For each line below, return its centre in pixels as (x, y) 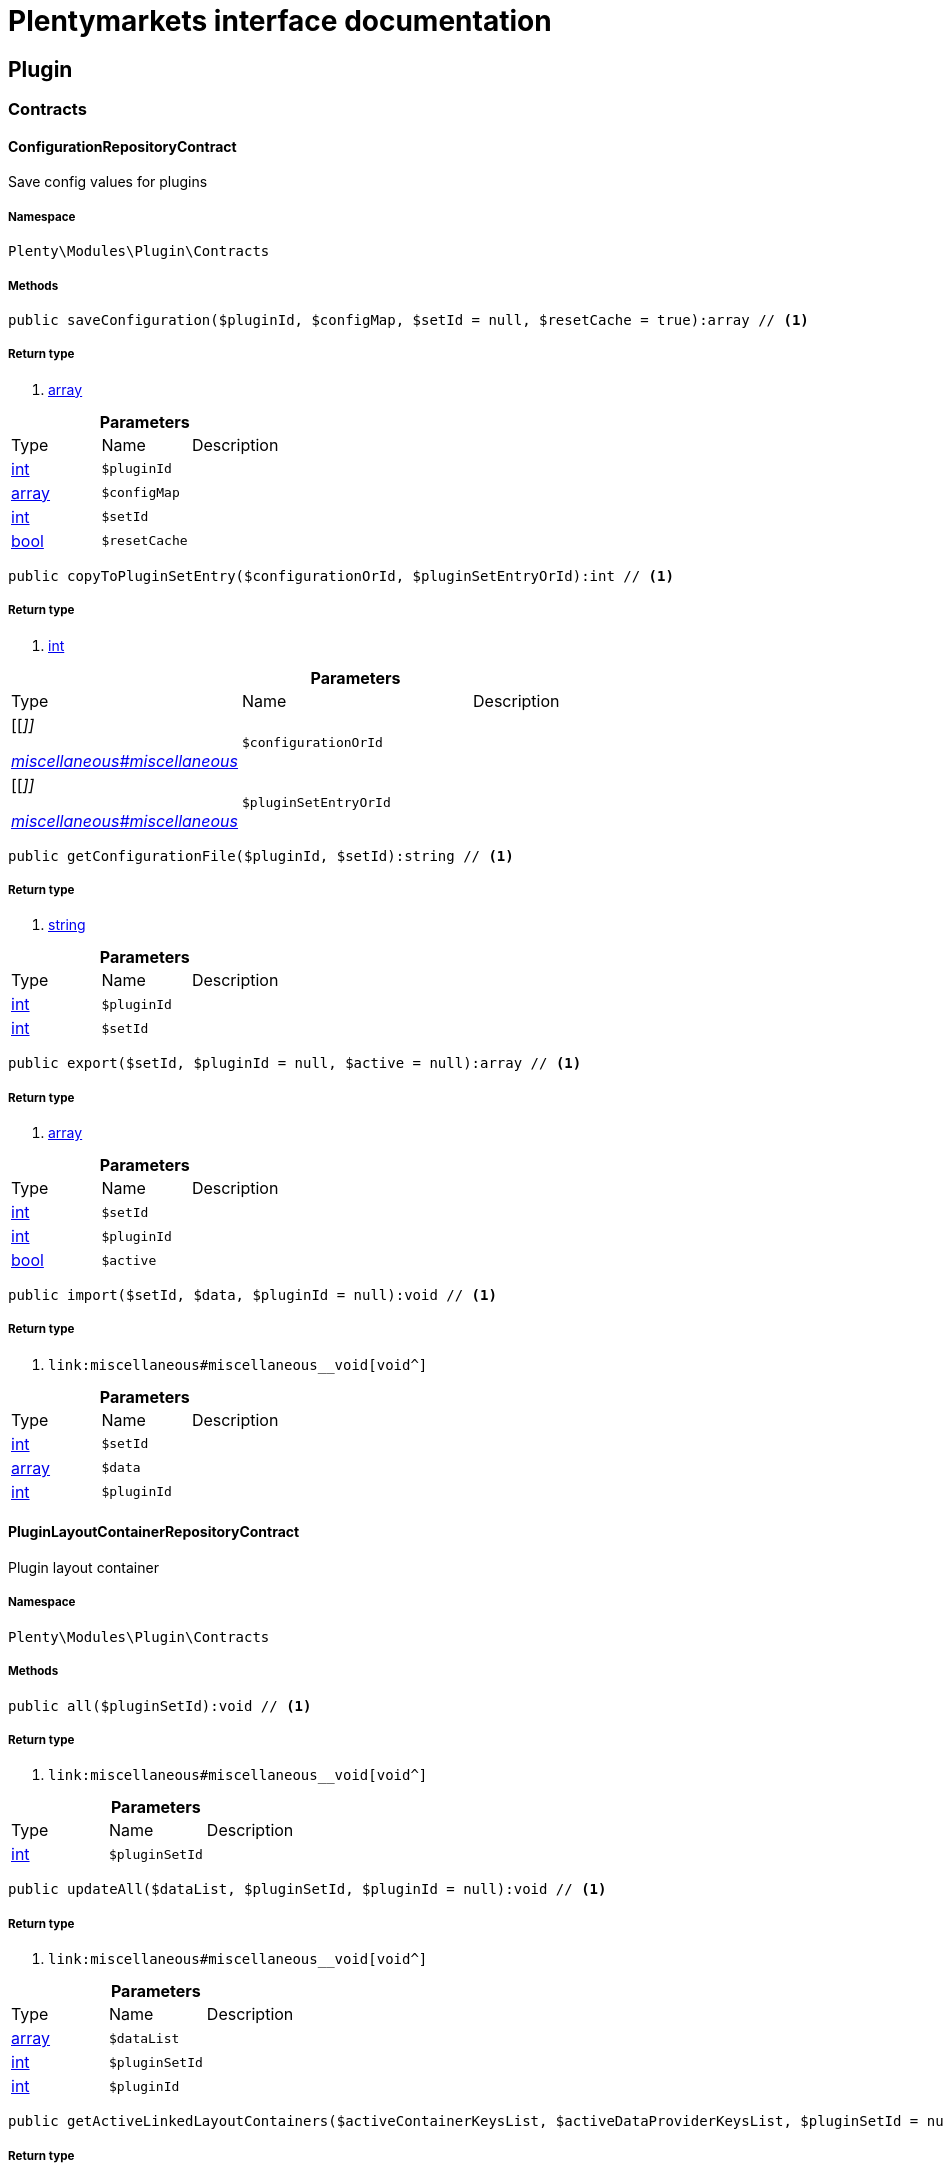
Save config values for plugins (108, 182)
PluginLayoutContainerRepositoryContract (154, 1532)
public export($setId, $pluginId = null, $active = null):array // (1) (295, 1063)
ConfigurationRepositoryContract (122, 146)
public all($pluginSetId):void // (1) (160, 1705)
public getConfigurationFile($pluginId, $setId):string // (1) (261, 855)
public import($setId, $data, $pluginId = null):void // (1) (252, 1295)
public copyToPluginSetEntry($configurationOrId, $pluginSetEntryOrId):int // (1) (341, 575)
